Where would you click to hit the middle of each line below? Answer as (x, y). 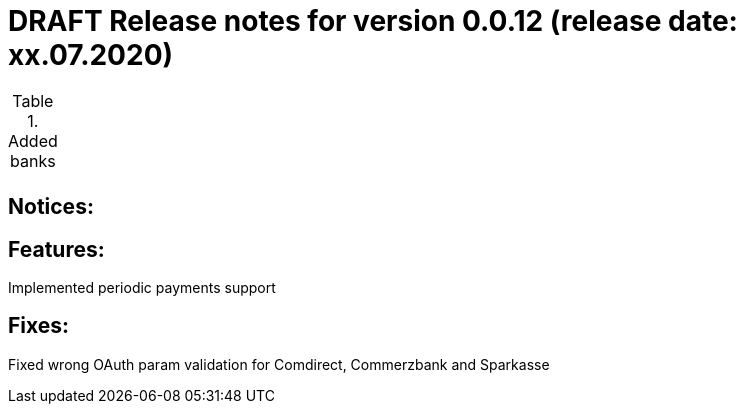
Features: (56, 249)
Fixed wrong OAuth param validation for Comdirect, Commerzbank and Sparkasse (279, 364)
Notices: (51, 207)
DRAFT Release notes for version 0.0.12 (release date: (373, 21)
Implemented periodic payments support (142, 288)
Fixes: (39, 326)
